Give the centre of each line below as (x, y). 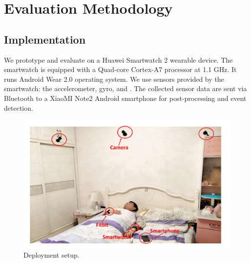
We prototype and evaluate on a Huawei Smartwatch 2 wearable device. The (118, 60)
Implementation (45, 39)
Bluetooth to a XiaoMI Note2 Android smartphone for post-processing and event (125, 98)
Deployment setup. (52, 255)
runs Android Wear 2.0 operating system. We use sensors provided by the (114, 79)
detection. (19, 108)
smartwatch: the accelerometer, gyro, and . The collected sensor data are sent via (125, 88)
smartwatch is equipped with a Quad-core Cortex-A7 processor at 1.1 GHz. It (120, 69)
